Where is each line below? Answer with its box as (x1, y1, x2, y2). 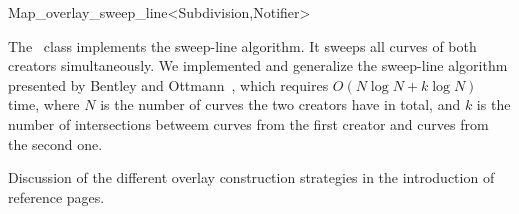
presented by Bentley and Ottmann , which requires (8, 74, 329, 95)
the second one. (8, 133, 103, 154)
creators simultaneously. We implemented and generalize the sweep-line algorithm (8, 55, 508, 76)
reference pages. (8, 186, 105, 207)
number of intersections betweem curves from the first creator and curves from (8, 113, 489, 134)
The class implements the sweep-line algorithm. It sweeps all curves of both (8, 35, 477, 56)
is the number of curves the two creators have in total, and (100, 94, 461, 115)
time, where (8, 94, 80, 115)
